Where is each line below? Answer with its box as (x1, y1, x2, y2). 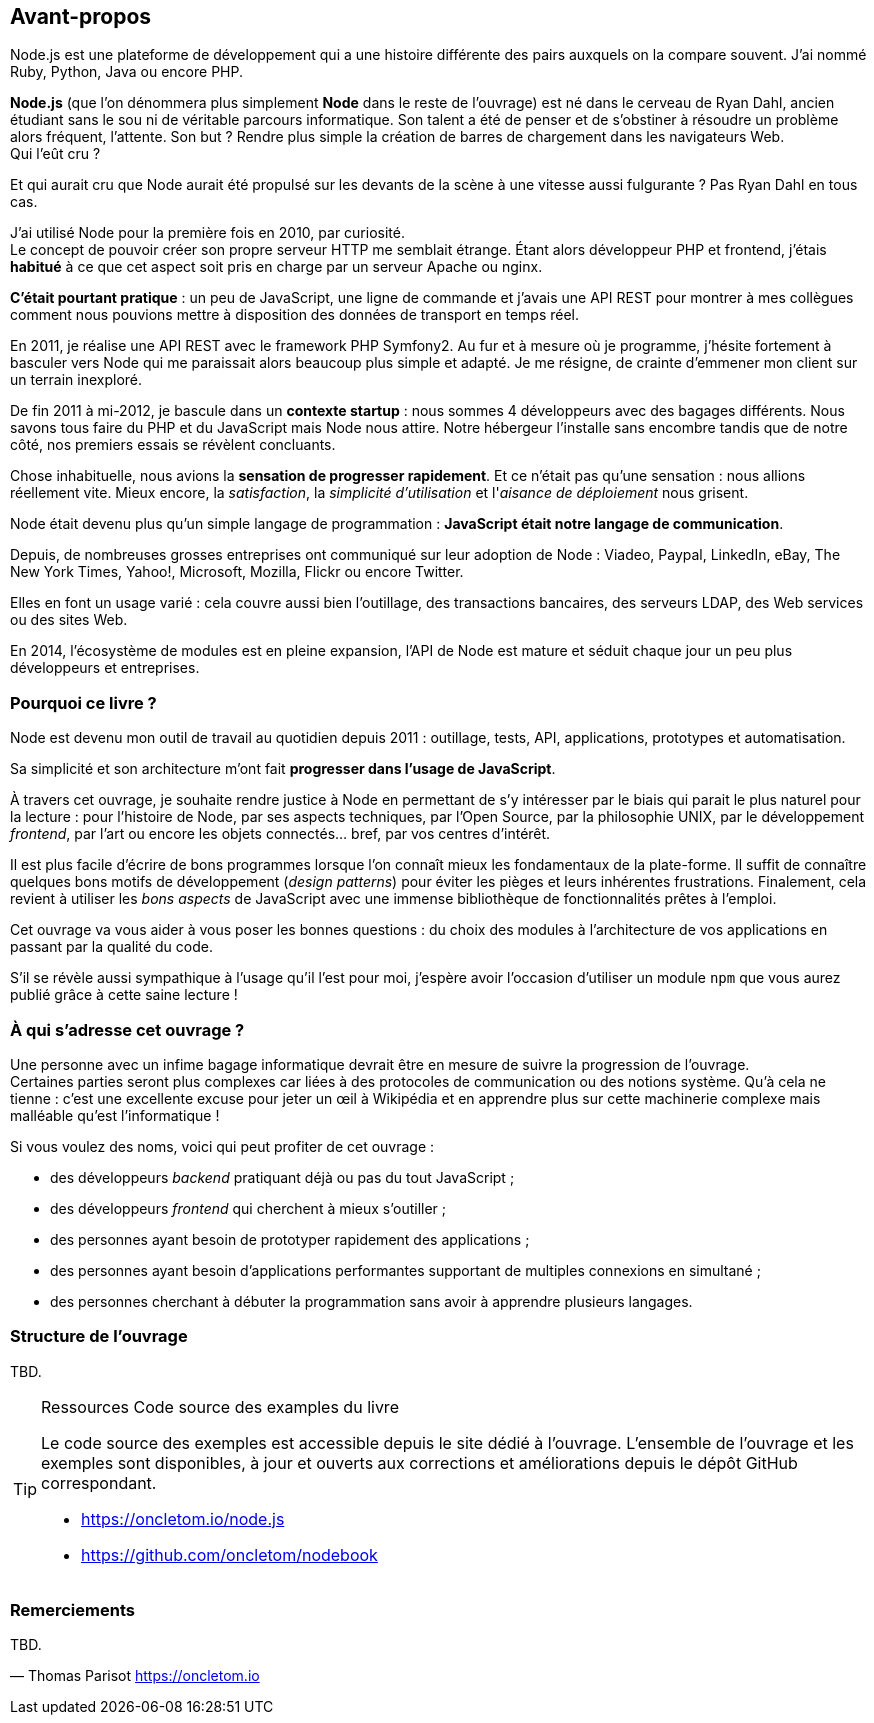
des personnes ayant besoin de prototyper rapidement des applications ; (50, 1230, 530, 1248)
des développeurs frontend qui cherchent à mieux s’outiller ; (50, 1199, 447, 1217)
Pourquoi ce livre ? (10, 692, 157, 713)
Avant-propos (10, 4, 152, 29)
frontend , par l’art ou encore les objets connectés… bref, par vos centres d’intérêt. (10, 825, 551, 843)
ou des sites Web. (10, 611, 128, 629)
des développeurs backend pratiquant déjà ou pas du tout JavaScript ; (50, 1168, 515, 1186)
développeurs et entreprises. (10, 659, 200, 677)
